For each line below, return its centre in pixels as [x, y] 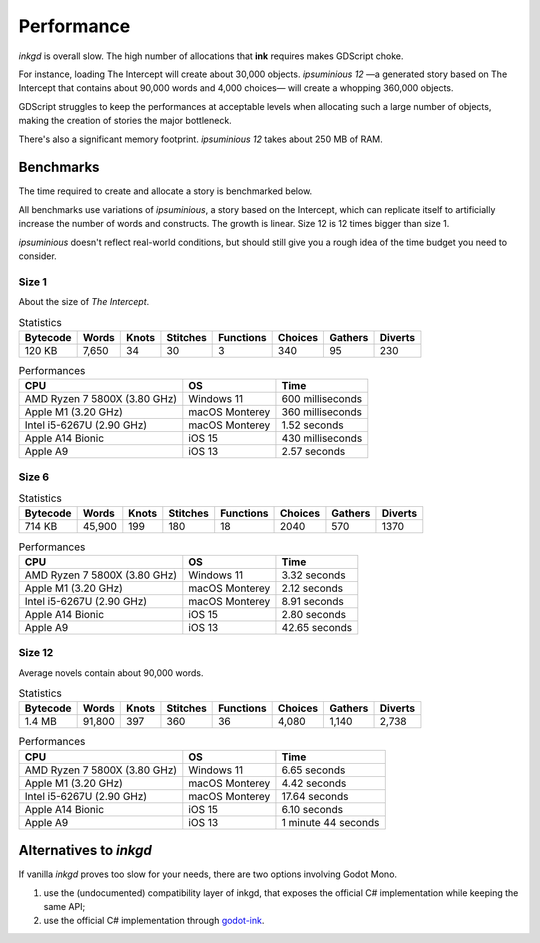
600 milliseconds [322, 399]
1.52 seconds [312, 425]
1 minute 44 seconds [330, 822]
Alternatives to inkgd [85, 850]
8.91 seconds [312, 601]
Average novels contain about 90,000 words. [111, 672]
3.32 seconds [313, 575]
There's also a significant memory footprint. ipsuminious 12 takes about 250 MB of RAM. [201, 139]
